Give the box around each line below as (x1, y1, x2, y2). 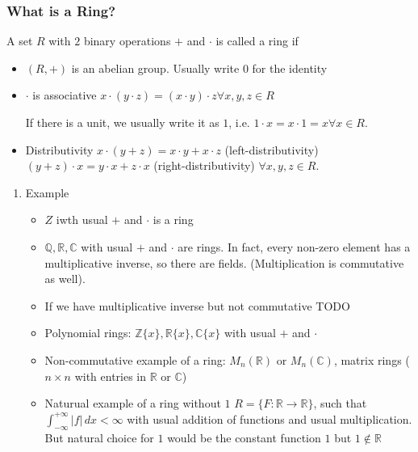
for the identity (252, 59, 328, 76)
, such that (313, 395, 367, 412)
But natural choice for (44, 429, 154, 446)
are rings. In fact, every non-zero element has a (178, 238, 411, 255)
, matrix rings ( (333, 351, 410, 368)
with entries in (74, 367, 147, 384)
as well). (44, 270, 86, 287)
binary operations (83, 32, 171, 49)
